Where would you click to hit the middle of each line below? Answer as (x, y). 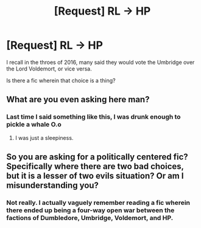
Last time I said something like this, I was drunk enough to (93, 117)
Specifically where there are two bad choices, (95, 166)
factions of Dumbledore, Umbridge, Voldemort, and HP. (90, 218)
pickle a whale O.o (34, 125)
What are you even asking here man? (78, 99)
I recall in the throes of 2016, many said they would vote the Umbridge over (100, 62)
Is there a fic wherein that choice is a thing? (61, 80)
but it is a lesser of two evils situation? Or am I (95, 176)
